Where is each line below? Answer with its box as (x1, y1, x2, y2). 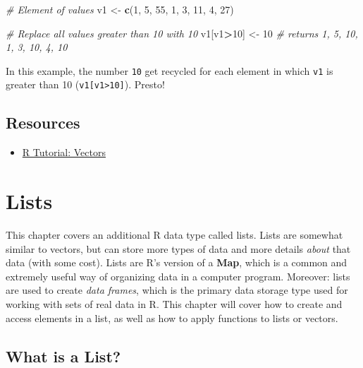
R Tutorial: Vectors (22, 145, 106, 160)
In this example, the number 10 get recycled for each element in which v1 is (6, 63, 333, 78)
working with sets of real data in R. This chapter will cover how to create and (6, 296, 343, 311)
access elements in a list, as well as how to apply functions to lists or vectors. (6, 310, 338, 325)
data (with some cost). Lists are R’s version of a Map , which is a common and (6, 255, 347, 270)
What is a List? (6, 345, 121, 367)
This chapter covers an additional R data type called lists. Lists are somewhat (6, 227, 343, 242)
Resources (6, 112, 80, 133)
